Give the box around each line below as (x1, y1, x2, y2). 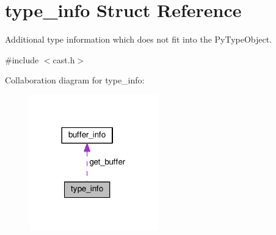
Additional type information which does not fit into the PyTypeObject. (5, 33, 272, 46)
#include (5, 53, 39, 66)
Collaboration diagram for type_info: (5, 74, 145, 86)
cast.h (53, 53, 75, 66)
